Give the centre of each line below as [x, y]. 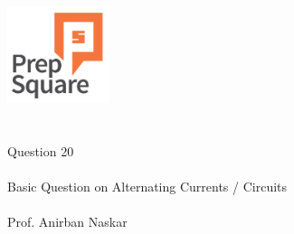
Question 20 [41, 150]
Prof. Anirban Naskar [67, 221]
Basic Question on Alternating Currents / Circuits [147, 186]
